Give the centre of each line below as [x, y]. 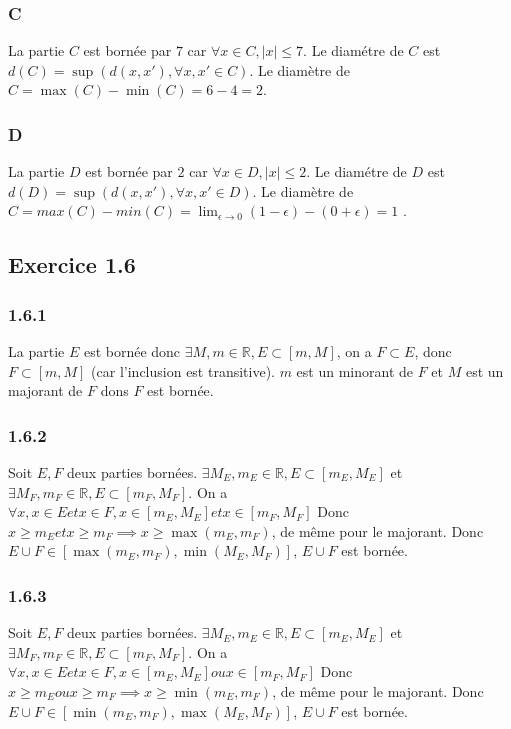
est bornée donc [132, 351]
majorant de [45, 390]
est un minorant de [355, 370]
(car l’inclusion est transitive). [183, 370]
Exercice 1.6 [72, 264]
